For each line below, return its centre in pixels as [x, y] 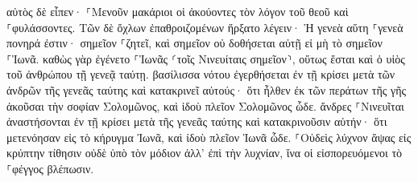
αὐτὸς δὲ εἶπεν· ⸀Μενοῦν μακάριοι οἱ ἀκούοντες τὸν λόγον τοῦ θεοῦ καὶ [178, 11]
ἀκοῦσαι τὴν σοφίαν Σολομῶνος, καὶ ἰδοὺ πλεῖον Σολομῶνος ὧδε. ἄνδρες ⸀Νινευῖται [205, 105]
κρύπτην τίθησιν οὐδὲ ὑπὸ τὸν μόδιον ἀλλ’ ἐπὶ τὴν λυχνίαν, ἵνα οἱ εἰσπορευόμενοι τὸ [205, 153]
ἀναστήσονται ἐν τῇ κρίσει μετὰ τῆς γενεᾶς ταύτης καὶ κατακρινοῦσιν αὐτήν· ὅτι [197, 121]
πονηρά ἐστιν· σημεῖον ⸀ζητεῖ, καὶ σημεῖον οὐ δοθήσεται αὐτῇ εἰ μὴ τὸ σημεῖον [195, 43]
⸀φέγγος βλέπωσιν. [50, 168]
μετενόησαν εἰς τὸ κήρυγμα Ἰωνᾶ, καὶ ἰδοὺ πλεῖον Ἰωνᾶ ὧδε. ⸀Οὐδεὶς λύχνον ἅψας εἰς [209, 137]
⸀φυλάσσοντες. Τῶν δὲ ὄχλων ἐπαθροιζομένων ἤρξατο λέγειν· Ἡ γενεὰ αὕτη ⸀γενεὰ [205, 27]
